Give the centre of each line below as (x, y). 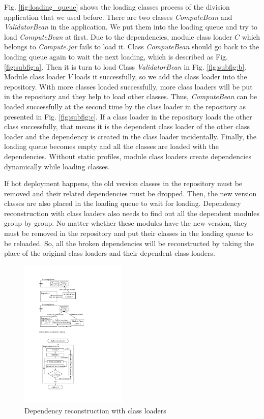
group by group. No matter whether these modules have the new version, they (126, 223)
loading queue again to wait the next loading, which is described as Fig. (116, 56)
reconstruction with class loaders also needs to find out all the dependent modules (132, 213)
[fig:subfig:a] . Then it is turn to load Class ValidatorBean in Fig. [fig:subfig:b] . (125, 66)
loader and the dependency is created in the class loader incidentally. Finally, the (130, 136)
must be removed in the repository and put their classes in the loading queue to (128, 233)
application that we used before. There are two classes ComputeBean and (118, 17)
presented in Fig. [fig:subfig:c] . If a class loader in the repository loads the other (128, 116)
